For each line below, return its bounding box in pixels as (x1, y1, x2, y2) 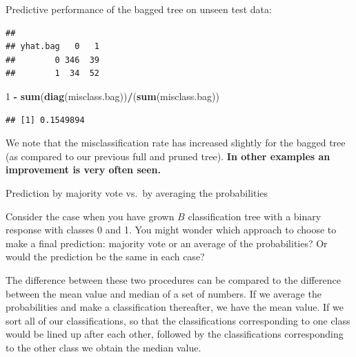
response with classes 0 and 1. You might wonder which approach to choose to (6, 222, 337, 237)
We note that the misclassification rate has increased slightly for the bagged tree (6, 135, 346, 150)
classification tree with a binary (188, 209, 322, 223)
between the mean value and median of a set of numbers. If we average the (6, 286, 322, 300)
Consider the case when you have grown (6, 209, 175, 223)
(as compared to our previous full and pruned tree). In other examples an (6, 148, 330, 163)
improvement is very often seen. (6, 162, 161, 177)
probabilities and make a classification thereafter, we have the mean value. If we (6, 300, 344, 314)
